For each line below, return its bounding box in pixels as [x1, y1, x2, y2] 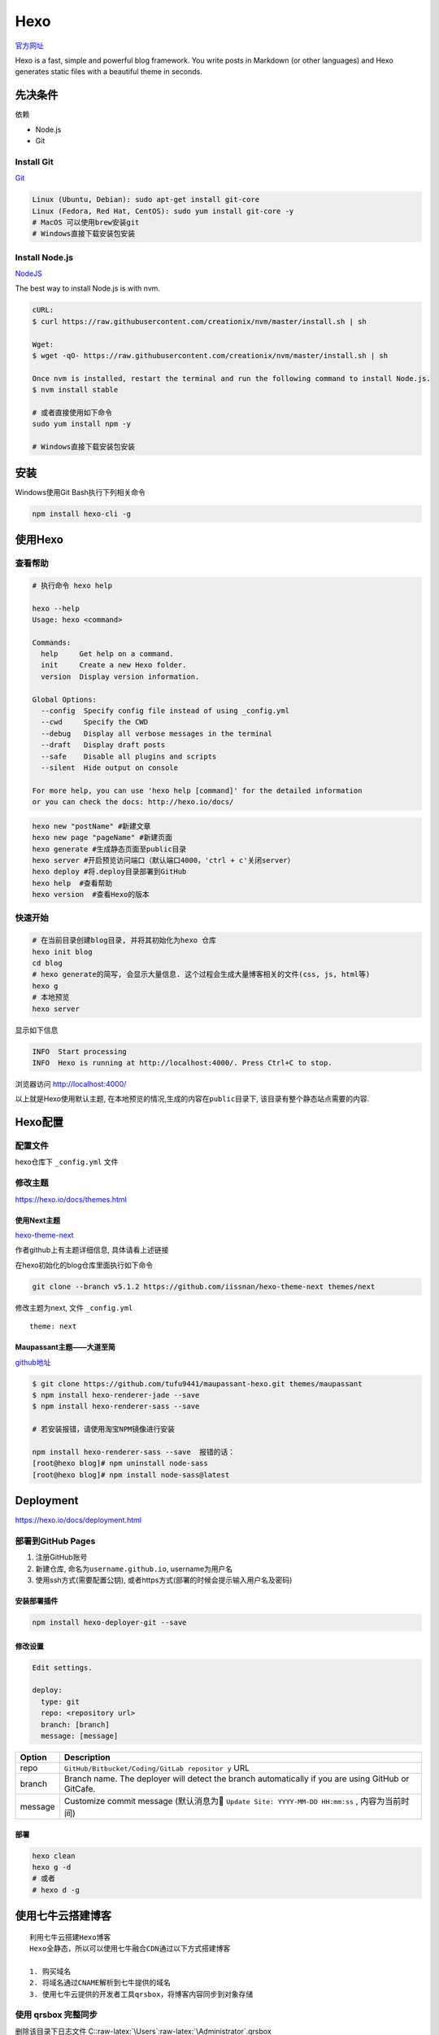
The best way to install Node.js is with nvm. [15, 283, 161, 293]
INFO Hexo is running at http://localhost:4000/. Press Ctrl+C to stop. [32, 1058, 333, 1067]
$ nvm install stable [32, 385, 119, 395]
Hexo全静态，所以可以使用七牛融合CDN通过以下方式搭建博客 [29, 1944, 231, 1954]
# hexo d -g [32, 1885, 80, 1894]
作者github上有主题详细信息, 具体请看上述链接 [15, 1245, 169, 1255]
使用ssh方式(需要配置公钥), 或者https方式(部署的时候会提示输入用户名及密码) [35, 1575, 293, 1585]
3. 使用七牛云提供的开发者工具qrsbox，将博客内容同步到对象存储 [29, 1989, 254, 1998]
